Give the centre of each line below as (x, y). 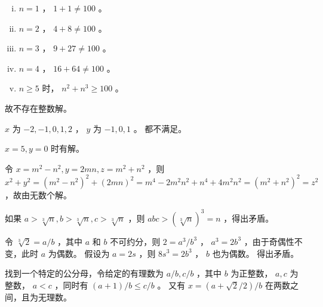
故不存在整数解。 (38, 108)
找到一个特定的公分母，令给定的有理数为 (84, 273)
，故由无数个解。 (38, 194)
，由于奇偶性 (269, 241)
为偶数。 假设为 (79, 253)
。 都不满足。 (160, 128)
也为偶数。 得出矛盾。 (256, 253)
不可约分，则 (135, 241)
